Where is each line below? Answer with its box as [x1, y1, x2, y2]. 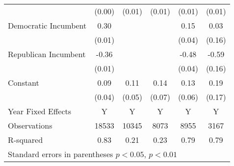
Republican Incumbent [8, 48, 86, 60]
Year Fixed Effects [8, 105, 72, 117]
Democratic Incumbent [8, 20, 87, 31]
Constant [8, 77, 39, 88]
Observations [8, 120, 52, 131]
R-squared [8, 134, 43, 145]
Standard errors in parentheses [8, 148, 113, 160]
